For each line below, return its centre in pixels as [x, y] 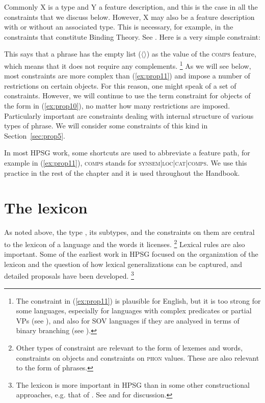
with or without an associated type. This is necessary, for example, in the [119, 27]
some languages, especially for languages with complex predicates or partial [134, 311]
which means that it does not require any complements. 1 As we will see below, [128, 65]
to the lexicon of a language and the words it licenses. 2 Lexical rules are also [125, 243]
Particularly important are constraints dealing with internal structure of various [129, 115]
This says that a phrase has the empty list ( [73, 54]
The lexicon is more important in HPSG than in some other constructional [133, 384]
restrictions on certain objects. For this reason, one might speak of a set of [120, 85]
